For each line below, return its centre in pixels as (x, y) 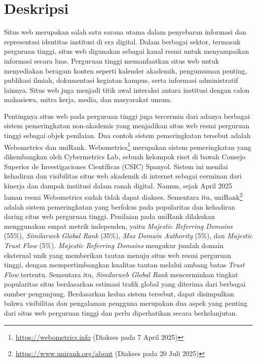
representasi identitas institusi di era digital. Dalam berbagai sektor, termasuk (122, 41)
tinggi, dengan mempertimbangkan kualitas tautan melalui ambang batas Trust (124, 265)
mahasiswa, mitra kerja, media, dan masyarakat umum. (88, 99)
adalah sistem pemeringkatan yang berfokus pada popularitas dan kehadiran (120, 206)
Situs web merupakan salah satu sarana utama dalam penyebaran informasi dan (125, 32)
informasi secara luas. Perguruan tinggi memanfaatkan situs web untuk (111, 60)
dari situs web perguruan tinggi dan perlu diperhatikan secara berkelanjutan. (121, 313)
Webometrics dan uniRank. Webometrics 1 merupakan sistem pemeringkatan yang (128, 146)
